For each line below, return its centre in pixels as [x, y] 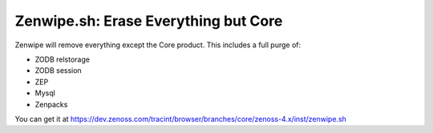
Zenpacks [51, 104]
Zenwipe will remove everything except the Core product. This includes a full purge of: [158, 45]
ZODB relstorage [62, 59]
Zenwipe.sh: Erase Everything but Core [149, 21]
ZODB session [58, 71]
